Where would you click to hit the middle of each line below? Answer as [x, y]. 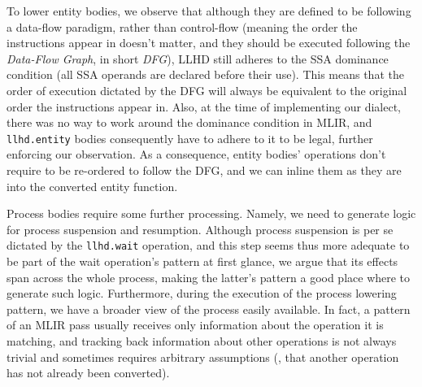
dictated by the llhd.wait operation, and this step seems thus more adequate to [208, 245]
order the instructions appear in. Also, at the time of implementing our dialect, [204, 106]
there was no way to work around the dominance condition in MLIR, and [189, 122]
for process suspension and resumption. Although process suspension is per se [200, 229]
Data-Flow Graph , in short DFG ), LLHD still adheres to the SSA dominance [198, 58]
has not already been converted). [88, 373]
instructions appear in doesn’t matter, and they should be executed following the [209, 43]
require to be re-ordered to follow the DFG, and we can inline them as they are [204, 170]
